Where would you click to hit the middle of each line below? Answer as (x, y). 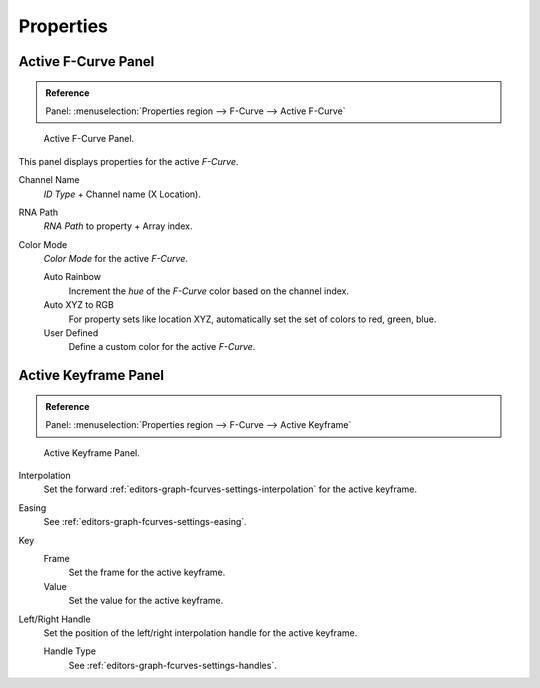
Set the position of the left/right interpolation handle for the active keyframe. (200, 632)
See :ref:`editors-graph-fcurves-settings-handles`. (172, 665)
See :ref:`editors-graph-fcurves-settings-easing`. (145, 522)
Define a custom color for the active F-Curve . (162, 347)
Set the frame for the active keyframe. (147, 572)
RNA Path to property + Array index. (118, 226)
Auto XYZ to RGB (78, 305)
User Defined (71, 333)
